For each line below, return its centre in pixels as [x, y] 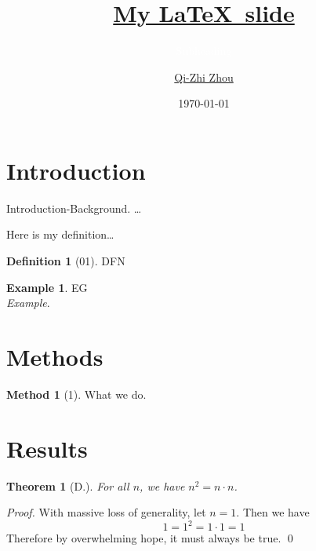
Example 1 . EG [47, 287]
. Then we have [273, 512]
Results [47, 448]
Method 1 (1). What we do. [76, 394]
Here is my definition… [60, 234]
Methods [55, 356]
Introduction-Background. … [74, 208]
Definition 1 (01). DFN [66, 261]
